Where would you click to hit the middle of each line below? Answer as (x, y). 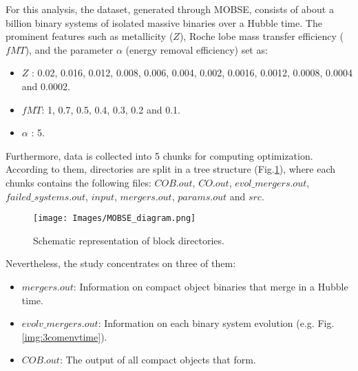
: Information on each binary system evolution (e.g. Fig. (216, 323)
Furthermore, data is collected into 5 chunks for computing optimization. (159, 155)
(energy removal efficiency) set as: (197, 49)
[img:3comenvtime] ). (64, 336)
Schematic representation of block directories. (129, 240)
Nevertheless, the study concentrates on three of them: (121, 263)
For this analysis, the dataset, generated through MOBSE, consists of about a (170, 9)
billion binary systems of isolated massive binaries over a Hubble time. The (164, 22)
